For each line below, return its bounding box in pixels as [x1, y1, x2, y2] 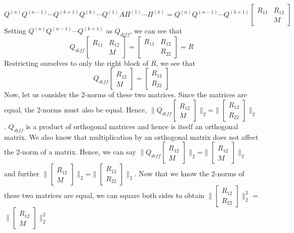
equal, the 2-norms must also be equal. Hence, [4, 104, 147, 114]
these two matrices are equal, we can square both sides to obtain [4, 190, 204, 201]
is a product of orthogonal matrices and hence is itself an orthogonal [26, 121, 238, 131]
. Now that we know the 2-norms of [134, 168, 244, 179]
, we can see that [130, 25, 182, 35]
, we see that [156, 57, 195, 68]
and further [4, 168, 39, 179]
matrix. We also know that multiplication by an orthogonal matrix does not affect [4, 131, 259, 142]
